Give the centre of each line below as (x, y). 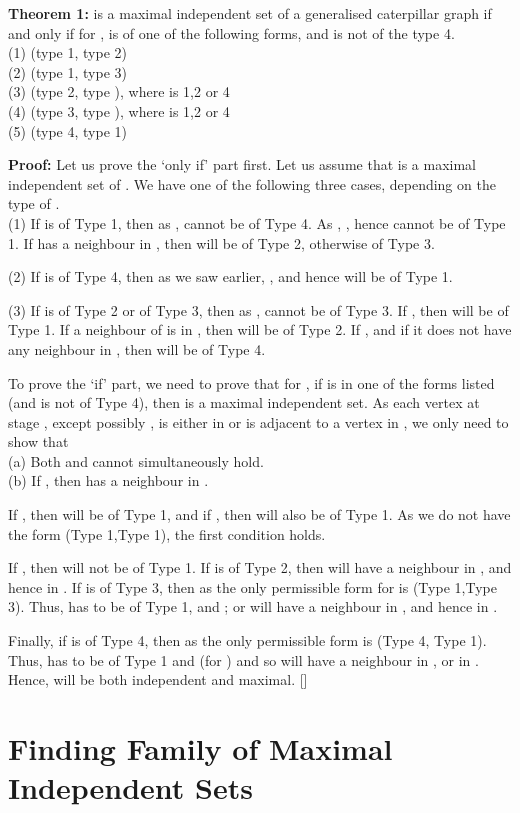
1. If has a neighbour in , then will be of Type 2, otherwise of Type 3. (221, 242)
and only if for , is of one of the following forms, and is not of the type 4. (231, 32)
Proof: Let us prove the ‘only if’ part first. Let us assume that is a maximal (242, 164)
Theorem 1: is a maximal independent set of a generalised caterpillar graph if (250, 13)
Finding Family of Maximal (200, 748)
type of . (34, 203)
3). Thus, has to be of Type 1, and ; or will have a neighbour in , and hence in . (253, 606)
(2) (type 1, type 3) (67, 71)
